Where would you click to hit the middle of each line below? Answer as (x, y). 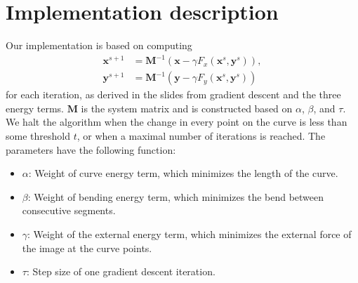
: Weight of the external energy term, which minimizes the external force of (190, 234)
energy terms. (35, 108)
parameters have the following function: (91, 149)
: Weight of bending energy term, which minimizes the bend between (176, 196)
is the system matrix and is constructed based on (187, 108)
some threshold (38, 136)
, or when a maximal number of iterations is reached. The (201, 136)
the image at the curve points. (87, 248)
